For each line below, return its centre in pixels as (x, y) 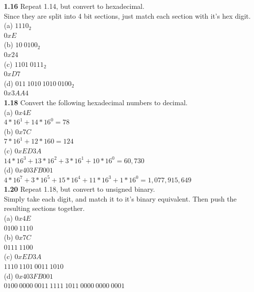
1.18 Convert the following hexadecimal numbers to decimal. (96, 102)
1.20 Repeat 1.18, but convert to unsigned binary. (80, 189)
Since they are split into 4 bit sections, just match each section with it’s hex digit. (127, 15)
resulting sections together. (44, 208)
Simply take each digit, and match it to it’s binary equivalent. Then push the (120, 198)
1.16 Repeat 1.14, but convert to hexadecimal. (74, 6)
